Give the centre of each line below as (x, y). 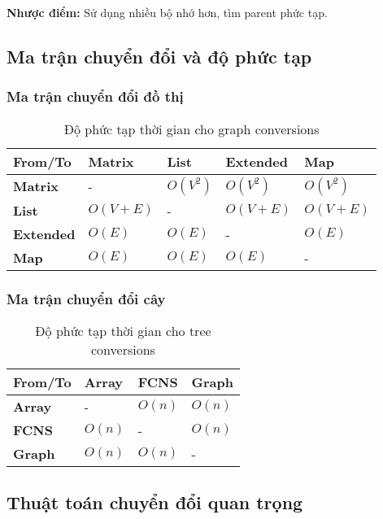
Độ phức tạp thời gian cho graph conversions (191, 129)
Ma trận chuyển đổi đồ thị (95, 96)
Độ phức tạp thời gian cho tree (123, 330)
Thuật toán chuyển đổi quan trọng (155, 502)
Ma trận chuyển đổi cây (86, 298)
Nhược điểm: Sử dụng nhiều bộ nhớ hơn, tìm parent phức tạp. (167, 12)
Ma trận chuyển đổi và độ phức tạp (159, 56)
